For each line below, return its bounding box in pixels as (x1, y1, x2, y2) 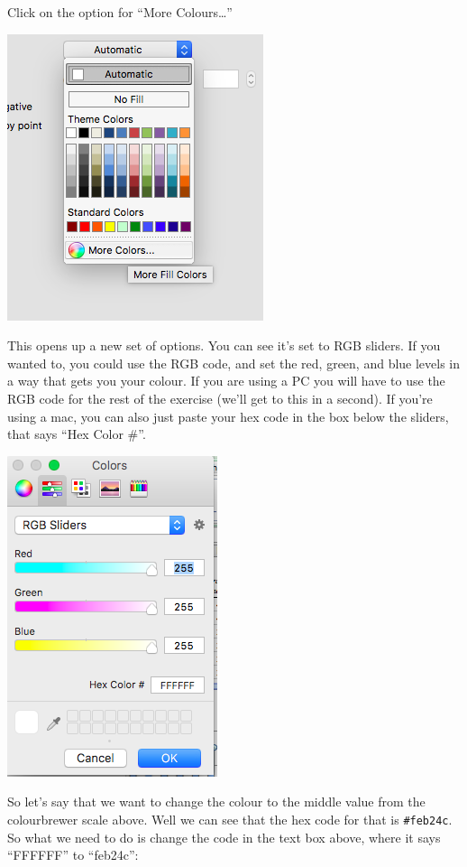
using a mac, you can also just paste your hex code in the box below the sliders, (7, 406, 449, 425)
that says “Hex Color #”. (7, 424, 146, 443)
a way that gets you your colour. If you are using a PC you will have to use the (7, 371, 445, 390)
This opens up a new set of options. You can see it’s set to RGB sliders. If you (7, 336, 441, 355)
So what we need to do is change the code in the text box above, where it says (7, 827, 441, 846)
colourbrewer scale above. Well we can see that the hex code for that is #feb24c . (7, 809, 453, 828)
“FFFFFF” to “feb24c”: (7, 845, 139, 864)
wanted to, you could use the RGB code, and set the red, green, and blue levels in (7, 353, 461, 372)
